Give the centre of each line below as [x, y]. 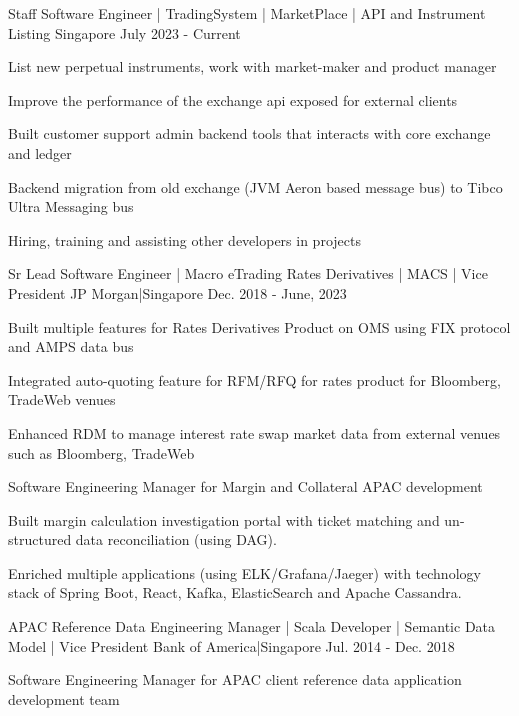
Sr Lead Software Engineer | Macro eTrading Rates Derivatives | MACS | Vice [248, 273]
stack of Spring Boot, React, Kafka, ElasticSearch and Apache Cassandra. [235, 592]
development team [64, 698]
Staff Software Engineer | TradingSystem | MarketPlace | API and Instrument [247, 13]
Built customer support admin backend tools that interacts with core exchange [249, 133]
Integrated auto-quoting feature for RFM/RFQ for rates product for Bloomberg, [254, 379]
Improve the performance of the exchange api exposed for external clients [233, 99]
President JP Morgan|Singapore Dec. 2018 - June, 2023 [177, 292]
